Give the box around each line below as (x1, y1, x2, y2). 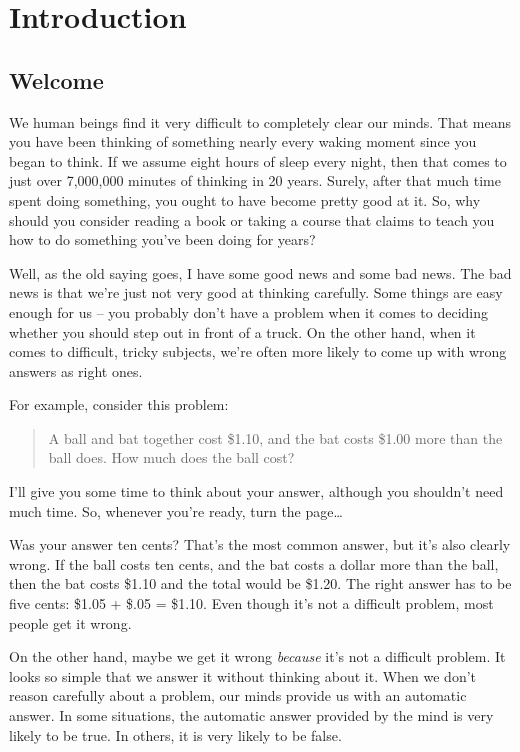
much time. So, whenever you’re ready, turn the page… (9, 500, 343, 521)
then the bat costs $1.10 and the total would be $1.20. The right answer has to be (9, 573, 512, 594)
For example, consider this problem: (9, 394, 229, 415)
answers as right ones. (9, 360, 143, 381)
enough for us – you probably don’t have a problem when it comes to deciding (9, 301, 489, 322)
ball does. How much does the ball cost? (48, 447, 295, 468)
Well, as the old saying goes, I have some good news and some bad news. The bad (9, 262, 512, 283)
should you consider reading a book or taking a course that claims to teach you (9, 209, 495, 230)
